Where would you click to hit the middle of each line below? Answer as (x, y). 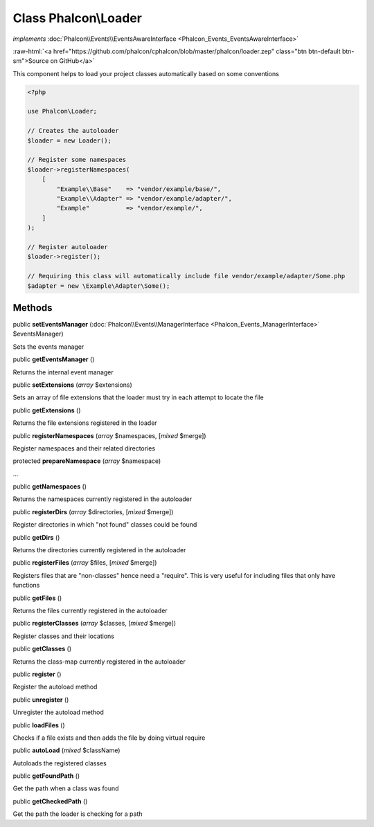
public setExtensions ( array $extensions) (73, 385)
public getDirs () (36, 537)
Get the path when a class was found (66, 788)
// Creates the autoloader (73, 131)
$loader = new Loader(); (70, 140)
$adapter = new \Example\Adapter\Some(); (99, 286)
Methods (33, 308)
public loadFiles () (39, 725)
